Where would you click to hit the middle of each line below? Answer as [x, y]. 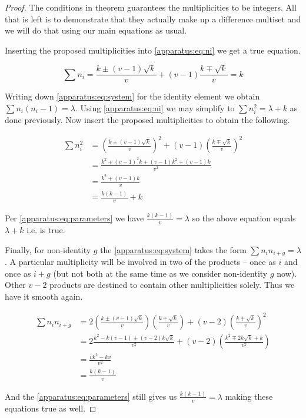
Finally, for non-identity [48, 249]
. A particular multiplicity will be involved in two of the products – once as [140, 262]
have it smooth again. [44, 296]
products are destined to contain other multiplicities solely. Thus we [172, 285]
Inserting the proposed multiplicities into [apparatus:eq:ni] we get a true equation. [153, 50]
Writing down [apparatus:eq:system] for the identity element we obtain [132, 96]
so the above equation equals [244, 218]
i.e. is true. [46, 230]
